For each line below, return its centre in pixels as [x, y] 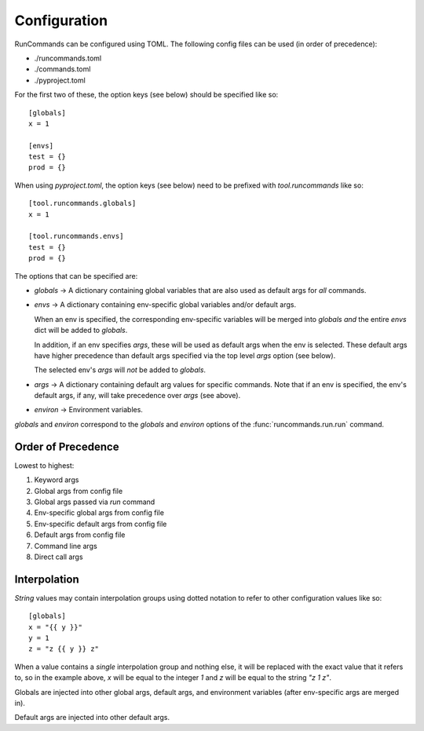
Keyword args [57, 480]
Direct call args [58, 557]
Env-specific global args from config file [99, 513]
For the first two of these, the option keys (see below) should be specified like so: [146, 95]
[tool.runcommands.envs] [76, 236]
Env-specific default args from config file [101, 524]
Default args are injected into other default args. [92, 718]
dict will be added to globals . [81, 331]
